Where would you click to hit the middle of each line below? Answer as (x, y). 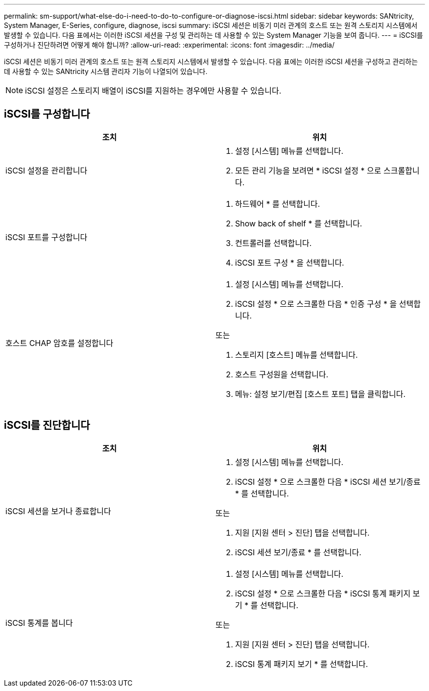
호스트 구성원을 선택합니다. (282, 374)
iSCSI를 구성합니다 (47, 114)
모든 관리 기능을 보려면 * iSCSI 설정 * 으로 (308, 170)
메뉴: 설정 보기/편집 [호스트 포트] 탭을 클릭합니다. (321, 394)
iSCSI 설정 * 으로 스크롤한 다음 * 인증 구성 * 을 (316, 304)
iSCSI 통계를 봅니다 (39, 623)
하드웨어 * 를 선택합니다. (278, 204)
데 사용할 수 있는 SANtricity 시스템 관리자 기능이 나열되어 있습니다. (106, 71)
